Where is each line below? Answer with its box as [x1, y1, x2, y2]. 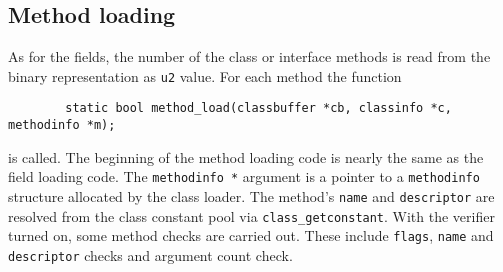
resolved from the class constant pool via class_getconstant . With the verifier [8, 205, 495, 226]
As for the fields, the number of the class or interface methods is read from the [8, 46, 491, 67]
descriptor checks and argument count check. [8, 244, 293, 265]
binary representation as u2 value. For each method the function [8, 65, 402, 86]
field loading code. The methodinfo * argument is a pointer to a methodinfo [8, 166, 480, 187]
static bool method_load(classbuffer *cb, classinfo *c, [65, 101, 452, 116]
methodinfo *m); [8, 118, 116, 133]
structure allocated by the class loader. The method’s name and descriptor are [8, 186, 495, 207]
